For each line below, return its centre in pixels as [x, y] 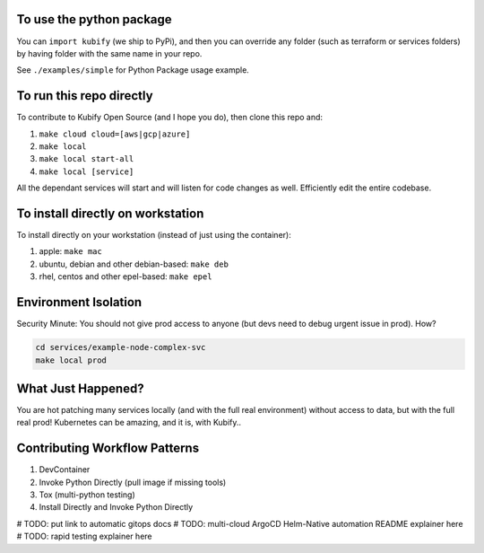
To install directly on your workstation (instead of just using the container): [154, 235]
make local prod [71, 360]
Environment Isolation [79, 302]
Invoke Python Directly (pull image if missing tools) [133, 482]
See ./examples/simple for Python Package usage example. [133, 70]
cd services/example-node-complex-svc [121, 347]
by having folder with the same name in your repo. [109, 53]
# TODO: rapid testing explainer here [84, 536]
